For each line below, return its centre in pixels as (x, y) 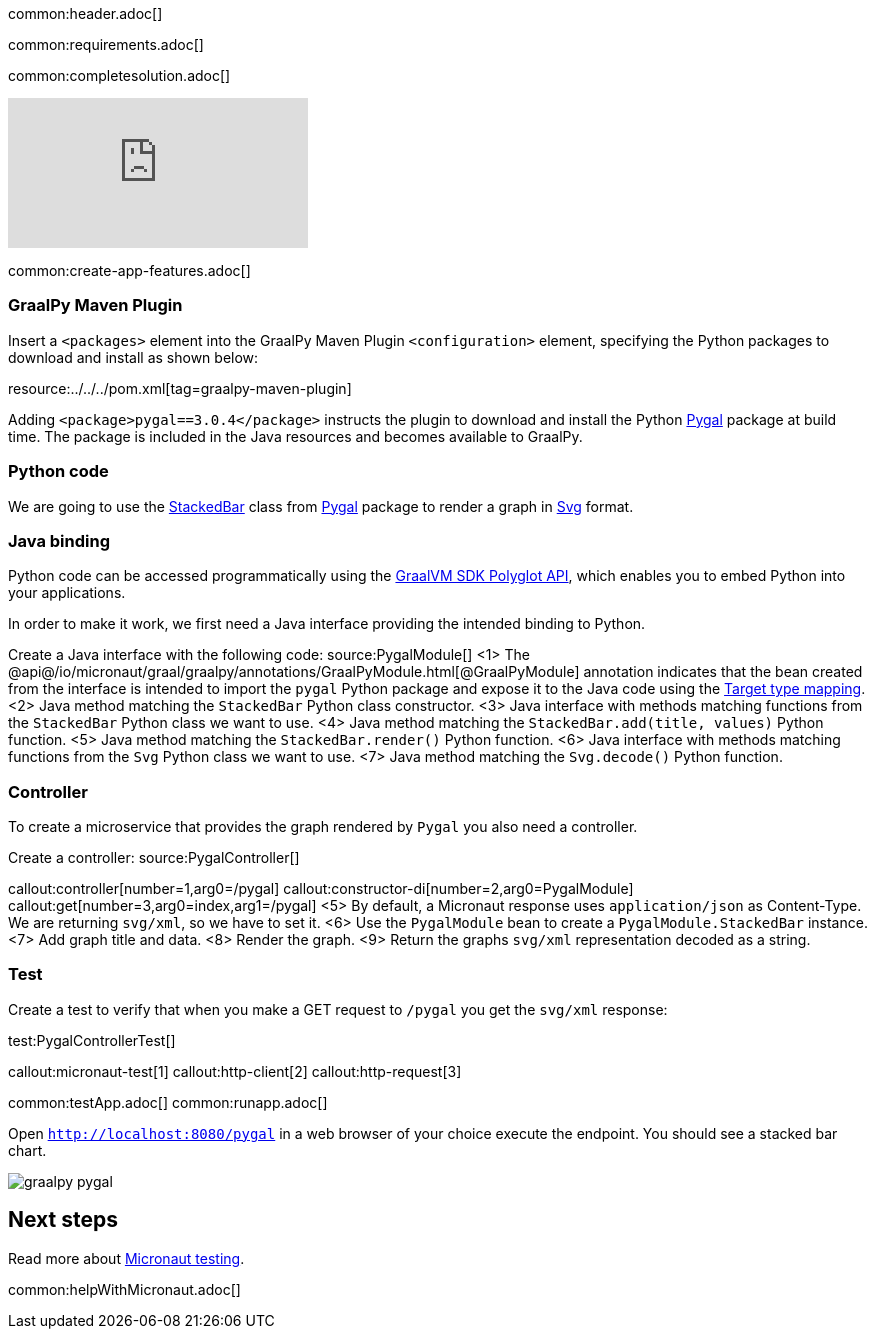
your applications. (67, 593)
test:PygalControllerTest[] (92, 1040)
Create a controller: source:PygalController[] (154, 857)
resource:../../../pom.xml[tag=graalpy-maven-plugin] (180, 388)
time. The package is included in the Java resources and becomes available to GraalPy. (295, 436)
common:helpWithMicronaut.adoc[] (124, 1289)
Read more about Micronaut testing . (126, 1258)
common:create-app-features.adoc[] (129, 270)
